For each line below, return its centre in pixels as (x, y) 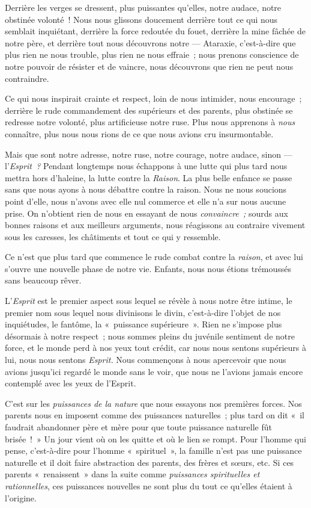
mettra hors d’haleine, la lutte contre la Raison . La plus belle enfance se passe (149, 177)
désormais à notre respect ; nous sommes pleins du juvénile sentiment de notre (150, 336)
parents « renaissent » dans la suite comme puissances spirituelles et (132, 474)
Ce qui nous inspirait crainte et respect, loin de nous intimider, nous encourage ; (153, 98)
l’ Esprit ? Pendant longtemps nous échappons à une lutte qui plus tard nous (146, 166)
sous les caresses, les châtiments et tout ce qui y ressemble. (113, 236)
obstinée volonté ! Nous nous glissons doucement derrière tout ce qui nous (141, 19)
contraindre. (27, 78)
